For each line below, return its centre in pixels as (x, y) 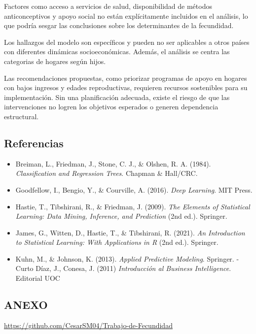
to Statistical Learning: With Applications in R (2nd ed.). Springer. (117, 242)
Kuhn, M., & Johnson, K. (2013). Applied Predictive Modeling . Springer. (125, 258)
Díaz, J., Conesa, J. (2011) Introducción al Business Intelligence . (133, 268)
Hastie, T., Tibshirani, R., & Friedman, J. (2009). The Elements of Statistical (133, 206)
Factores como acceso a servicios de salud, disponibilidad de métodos (108, 6)
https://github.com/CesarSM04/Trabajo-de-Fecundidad (88, 325)
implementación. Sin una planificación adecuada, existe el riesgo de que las (117, 97)
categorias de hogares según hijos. (55, 61)
